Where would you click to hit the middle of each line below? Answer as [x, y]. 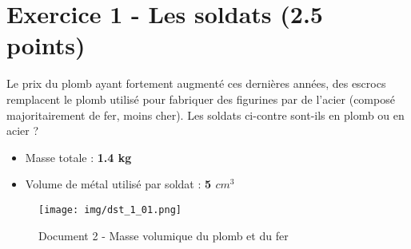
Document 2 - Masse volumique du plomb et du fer [164, 235]
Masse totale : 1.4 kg [78, 157]
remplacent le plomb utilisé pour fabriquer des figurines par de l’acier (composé [201, 99]
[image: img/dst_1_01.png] [110, 209]
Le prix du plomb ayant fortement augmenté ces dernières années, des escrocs [196, 83]
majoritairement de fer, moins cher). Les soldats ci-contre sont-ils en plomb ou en [205, 115]
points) [46, 45]
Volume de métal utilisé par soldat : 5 [118, 184]
